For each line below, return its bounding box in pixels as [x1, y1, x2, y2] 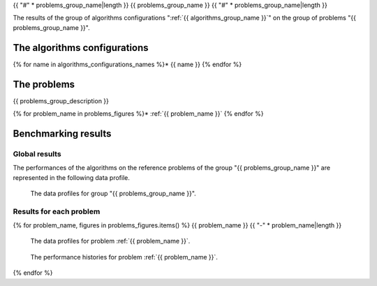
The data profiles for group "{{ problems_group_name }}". [30, 189, 197, 197]
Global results [13, 149, 62, 158]
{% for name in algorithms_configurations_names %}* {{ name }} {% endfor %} [13, 60, 242, 68]
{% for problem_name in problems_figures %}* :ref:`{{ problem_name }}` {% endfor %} [13, 109, 264, 118]
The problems [13, 78, 75, 90]
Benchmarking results [13, 128, 112, 140]
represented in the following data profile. [13, 173, 131, 181]
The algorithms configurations [13, 42, 149, 54]
